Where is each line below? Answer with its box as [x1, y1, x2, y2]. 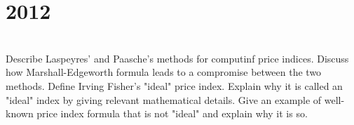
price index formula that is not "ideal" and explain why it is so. [36, 106, 308, 121]
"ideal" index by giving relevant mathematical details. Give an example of [6, 92, 322, 107]
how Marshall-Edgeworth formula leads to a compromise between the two [6, 65, 322, 79]
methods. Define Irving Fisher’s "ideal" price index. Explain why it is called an [6, 78, 343, 93]
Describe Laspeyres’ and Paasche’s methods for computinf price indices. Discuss [6, 51, 349, 65]
